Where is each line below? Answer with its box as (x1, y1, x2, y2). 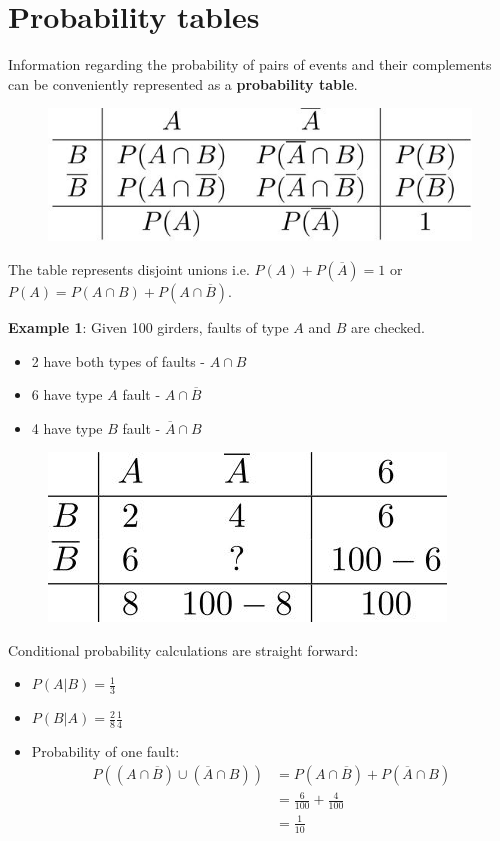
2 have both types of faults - (31, 350, 206, 371)
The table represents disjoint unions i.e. (8, 258, 250, 279)
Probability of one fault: (31, 741, 180, 762)
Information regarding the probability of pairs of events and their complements (8, 54, 492, 75)
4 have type (31, 417, 103, 438)
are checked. (350, 316, 425, 337)
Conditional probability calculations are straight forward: (8, 639, 359, 660)
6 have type (31, 384, 103, 405)
